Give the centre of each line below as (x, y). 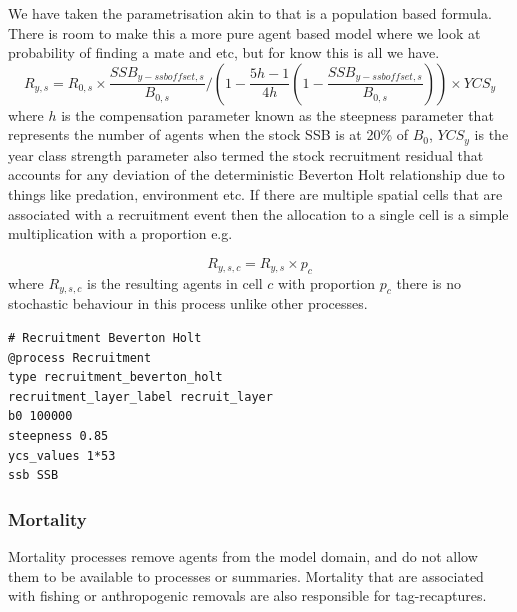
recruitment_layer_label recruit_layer (140, 396)
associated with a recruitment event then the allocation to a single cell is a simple (258, 213)
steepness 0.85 (58, 435)
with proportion (327, 282)
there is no (429, 282)
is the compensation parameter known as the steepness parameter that (277, 114)
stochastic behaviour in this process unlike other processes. (188, 303)
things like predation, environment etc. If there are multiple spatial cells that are (255, 194)
